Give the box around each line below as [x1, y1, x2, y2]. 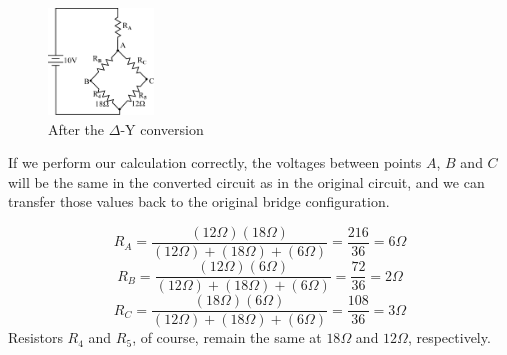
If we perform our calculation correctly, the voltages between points [8, 152, 422, 173]
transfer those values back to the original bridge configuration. [8, 191, 390, 212]
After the [48, 118, 105, 139]
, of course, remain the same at [132, 327, 322, 348]
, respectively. [407, 327, 491, 348]
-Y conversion [120, 118, 204, 139]
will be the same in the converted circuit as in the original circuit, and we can [8, 171, 485, 192]
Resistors [8, 327, 63, 348]
